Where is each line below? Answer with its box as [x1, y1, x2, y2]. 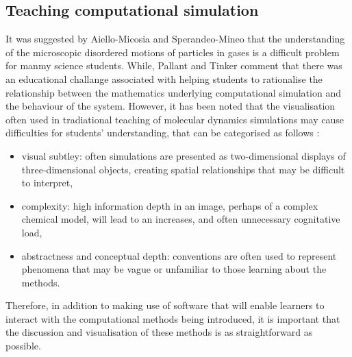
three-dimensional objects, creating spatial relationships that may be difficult [21, 162, 345, 176]
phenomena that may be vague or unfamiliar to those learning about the [21, 262, 327, 276]
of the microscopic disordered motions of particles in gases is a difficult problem [5, 45, 340, 59]
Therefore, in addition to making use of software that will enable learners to [5, 298, 325, 312]
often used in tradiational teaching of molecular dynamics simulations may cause [5, 112, 344, 126]
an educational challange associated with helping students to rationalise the [5, 71, 323, 86]
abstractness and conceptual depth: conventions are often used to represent [21, 248, 337, 262]
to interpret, [21, 175, 73, 190]
